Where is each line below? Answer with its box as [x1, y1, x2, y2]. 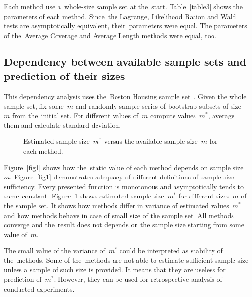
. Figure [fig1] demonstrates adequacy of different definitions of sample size [10, 172, 234, 182]
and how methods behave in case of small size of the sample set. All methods [4, 210, 234, 220]
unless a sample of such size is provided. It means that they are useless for [4, 264, 226, 275]
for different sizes [178, 191, 230, 201]
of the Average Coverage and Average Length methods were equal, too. [4, 30, 216, 40]
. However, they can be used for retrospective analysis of [54, 274, 222, 284]
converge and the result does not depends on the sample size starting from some [4, 219, 244, 230]
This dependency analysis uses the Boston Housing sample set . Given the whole [4, 91, 247, 101]
